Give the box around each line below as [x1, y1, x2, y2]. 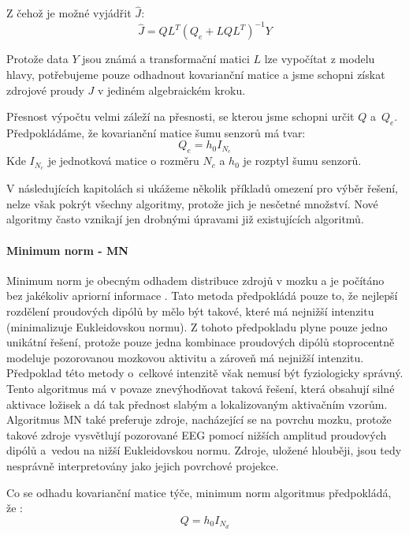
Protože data [6, 51, 69, 67]
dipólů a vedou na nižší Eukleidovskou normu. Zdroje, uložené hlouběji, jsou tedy [6, 442, 402, 458]
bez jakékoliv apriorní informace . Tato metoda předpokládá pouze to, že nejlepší [6, 287, 398, 304]
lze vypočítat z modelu [264, 51, 375, 67]
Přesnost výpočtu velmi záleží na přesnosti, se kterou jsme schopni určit [6, 108, 355, 125]
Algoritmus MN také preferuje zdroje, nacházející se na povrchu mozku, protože [6, 411, 392, 428]
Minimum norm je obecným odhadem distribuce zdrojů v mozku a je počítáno [6, 271, 385, 288]
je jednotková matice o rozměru [47, 152, 199, 169]
